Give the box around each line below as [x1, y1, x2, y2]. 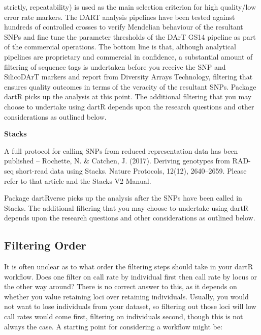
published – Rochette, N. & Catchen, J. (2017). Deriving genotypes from [4, 155, 230, 166]
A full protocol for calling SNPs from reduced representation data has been [4, 145, 238, 156]
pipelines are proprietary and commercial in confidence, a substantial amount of [4, 51, 253, 62]
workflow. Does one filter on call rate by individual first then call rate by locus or [4, 271, 257, 282]
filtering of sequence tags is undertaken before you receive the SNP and [4, 61, 226, 72]
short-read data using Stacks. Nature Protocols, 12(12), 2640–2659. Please [16, 165, 247, 176]
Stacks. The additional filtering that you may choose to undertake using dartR [4, 202, 249, 213]
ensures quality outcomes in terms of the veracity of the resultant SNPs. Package [4, 81, 256, 92]
